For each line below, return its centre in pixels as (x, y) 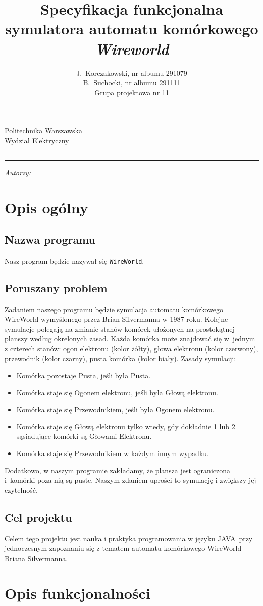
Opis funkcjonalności (77, 593)
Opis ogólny (46, 207)
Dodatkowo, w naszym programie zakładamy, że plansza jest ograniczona (117, 470)
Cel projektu (38, 517)
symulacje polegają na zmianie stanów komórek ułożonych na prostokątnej (120, 329)
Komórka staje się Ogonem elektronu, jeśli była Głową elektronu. (117, 392)
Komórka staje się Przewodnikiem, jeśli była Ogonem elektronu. (115, 409)
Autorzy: (18, 172)
